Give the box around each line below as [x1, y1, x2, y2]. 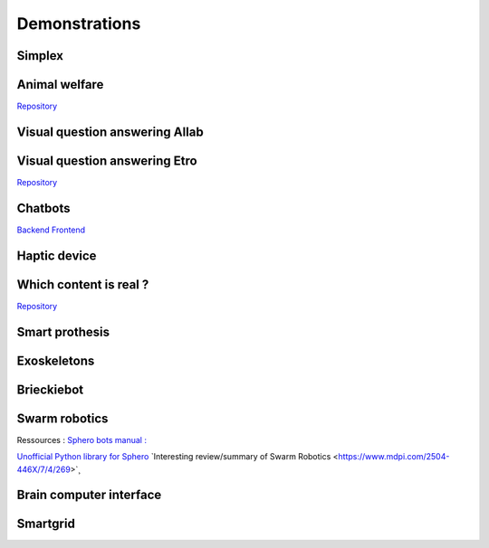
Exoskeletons [16, 353, 95, 368]
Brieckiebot [16, 382, 84, 397]
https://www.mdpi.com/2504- [338, 451, 450, 462]
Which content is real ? [16, 277, 149, 292]
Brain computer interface [16, 487, 162, 503]
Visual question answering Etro [16, 153, 198, 168]
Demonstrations [16, 14, 141, 33]
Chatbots [16, 200, 71, 216]
